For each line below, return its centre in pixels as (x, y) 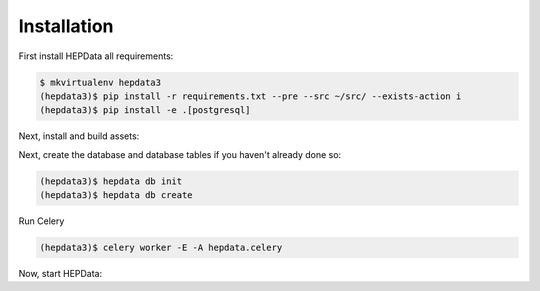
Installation (66, 26)
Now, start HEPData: (60, 274)
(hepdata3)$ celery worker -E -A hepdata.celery (161, 248)
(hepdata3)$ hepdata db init (111, 181)
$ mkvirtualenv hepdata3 (100, 82)
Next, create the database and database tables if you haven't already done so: (180, 154)
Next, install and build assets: (79, 136)
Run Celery (41, 221)
